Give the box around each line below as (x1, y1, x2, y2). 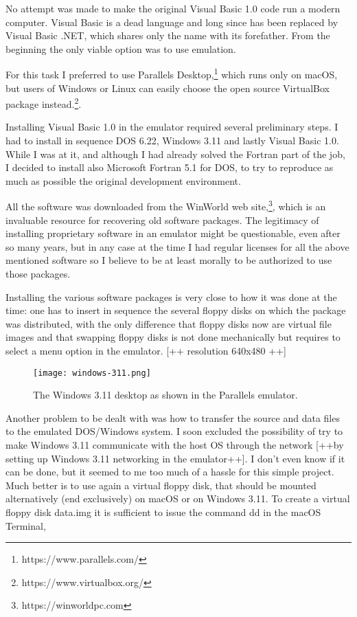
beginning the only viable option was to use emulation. (5, 41, 236, 56)
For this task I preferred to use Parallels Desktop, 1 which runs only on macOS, (5, 65, 338, 82)
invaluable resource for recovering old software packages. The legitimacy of (5, 212, 319, 227)
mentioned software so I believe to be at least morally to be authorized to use (5, 253, 332, 267)
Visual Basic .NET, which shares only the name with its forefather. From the (5, 28, 330, 43)
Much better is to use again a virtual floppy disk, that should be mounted (5, 478, 316, 492)
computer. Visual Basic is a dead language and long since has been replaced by (5, 14, 338, 29)
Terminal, (5, 518, 46, 532)
